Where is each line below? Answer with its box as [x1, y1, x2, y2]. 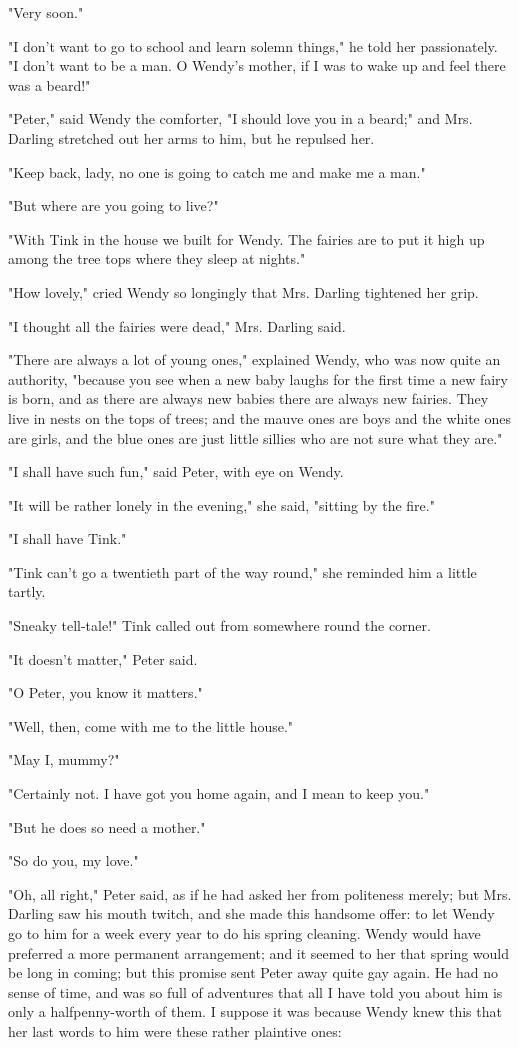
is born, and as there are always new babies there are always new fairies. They [8, 388, 489, 409]
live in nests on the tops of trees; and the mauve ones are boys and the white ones [8, 407, 512, 428]
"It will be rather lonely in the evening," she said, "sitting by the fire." [8, 494, 435, 515]
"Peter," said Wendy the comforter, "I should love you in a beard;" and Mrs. [8, 108, 473, 129]
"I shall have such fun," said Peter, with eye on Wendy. [8, 461, 344, 482]
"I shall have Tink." [8, 528, 127, 549]
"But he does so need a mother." [8, 816, 206, 837]
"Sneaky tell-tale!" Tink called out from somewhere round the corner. [8, 615, 431, 636]
